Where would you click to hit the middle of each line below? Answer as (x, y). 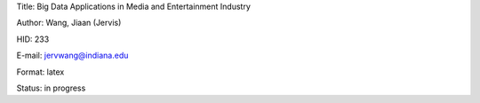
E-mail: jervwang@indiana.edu (72, 55)
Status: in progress (51, 88)
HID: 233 (33, 39)
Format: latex (40, 72)
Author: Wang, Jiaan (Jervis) (69, 23)
